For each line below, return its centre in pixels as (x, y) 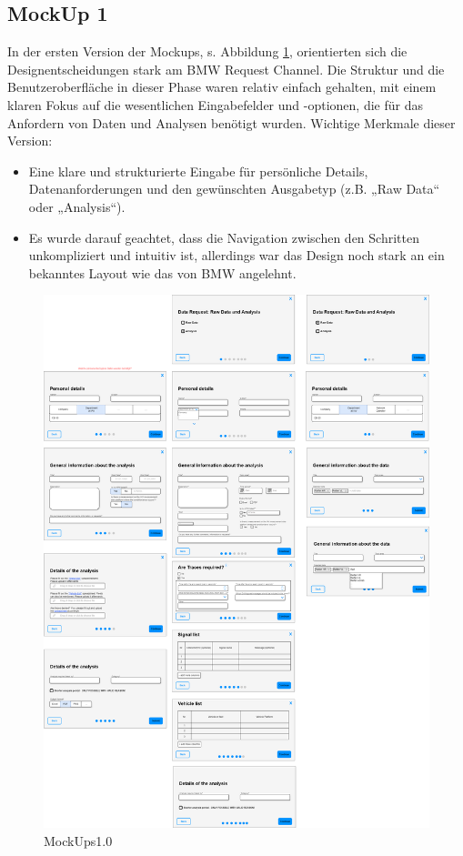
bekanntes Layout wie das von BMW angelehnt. (162, 272)
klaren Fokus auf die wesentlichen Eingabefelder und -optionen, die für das (215, 104)
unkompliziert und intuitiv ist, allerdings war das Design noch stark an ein (237, 255)
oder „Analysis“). (77, 206)
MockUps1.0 (78, 840)
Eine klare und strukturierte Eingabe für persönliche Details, (198, 171)
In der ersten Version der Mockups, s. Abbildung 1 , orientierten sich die (207, 51)
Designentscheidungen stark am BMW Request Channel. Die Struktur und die (226, 69)
